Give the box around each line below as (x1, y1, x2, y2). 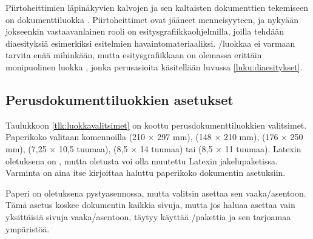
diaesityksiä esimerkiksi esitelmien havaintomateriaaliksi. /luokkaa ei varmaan (5, 36, 295, 49)
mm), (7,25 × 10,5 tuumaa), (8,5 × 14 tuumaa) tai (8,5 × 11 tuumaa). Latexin (5, 142, 301, 155)
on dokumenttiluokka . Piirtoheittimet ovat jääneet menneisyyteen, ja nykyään (5, 13, 298, 25)
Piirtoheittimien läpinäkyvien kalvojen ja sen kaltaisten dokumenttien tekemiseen (5, 1, 309, 13)
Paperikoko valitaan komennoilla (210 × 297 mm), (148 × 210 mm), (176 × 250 (5, 130, 303, 143)
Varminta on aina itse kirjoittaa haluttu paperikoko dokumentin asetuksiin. (5, 166, 286, 179)
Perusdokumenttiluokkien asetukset (5, 90, 234, 109)
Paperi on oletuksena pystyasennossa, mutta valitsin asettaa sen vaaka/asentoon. (5, 186, 306, 199)
